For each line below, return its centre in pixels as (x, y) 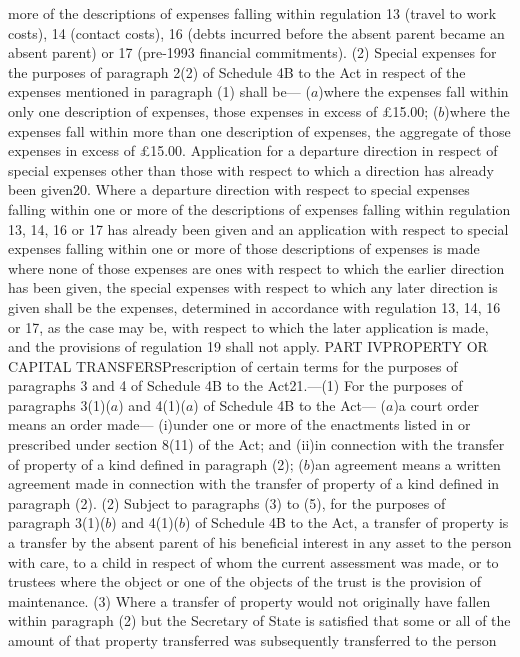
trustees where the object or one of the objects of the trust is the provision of (245, 581)
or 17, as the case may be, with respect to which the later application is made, (248, 326)
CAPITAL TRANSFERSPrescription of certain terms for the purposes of (233, 365)
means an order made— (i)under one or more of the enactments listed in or (239, 424)
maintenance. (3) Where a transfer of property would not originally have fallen (249, 600)
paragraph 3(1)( (57, 522)
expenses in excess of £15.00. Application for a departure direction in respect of (253, 150)
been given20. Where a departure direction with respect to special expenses (239, 189)
